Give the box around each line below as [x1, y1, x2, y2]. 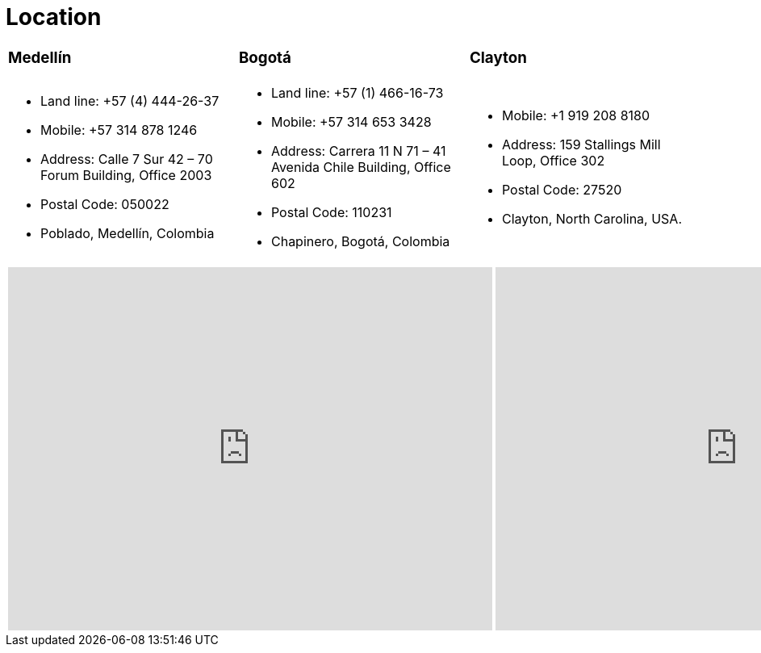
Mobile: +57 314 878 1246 [40, 122, 198, 139]
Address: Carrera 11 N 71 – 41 [270, 143, 446, 160]
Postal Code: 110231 [270, 204, 392, 221]
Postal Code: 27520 [501, 182, 622, 199]
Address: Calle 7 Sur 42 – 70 [40, 151, 213, 168]
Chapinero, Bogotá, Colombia [270, 233, 450, 250]
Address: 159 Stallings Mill [501, 136, 661, 153]
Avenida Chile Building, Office [270, 159, 451, 176]
